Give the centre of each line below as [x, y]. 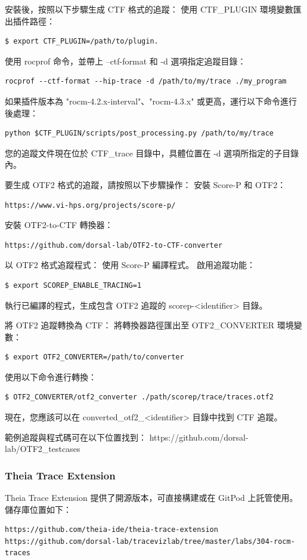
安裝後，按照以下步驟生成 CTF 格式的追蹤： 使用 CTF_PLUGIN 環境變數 [149, 9]
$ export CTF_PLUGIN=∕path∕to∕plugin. [82, 41]
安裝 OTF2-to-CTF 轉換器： [59, 225]
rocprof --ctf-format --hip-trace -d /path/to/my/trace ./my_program [146, 81]
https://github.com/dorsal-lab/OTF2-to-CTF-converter [114, 245]
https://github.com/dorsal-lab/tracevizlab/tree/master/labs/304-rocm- [150, 541]
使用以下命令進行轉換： [51, 376]
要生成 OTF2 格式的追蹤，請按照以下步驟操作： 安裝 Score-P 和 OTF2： [145, 184]
